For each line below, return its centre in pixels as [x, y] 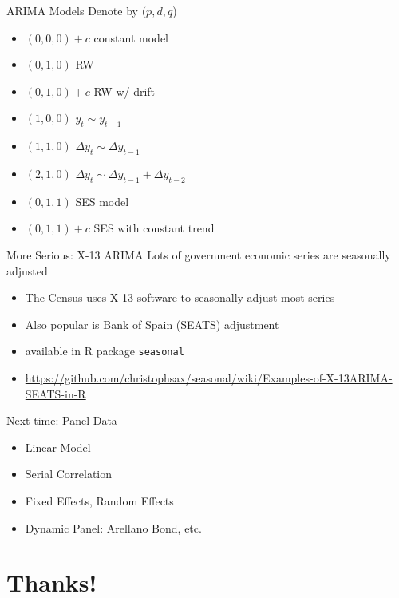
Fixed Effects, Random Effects [99, 500]
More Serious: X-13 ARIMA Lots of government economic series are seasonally [199, 254]
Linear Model [58, 447]
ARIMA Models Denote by [72, 10]
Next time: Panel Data [62, 420]
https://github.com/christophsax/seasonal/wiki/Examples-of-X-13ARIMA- [209, 377]
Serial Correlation [69, 474]
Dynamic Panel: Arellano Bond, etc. [113, 527]
